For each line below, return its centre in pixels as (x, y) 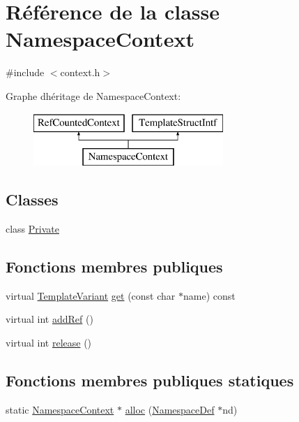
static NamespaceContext (60, 409)
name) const (209, 295)
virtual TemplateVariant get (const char (91, 295)
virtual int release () (49, 342)
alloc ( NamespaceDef (170, 409)
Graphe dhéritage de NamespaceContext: (93, 95)
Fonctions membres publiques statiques (150, 380)
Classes (32, 199)
